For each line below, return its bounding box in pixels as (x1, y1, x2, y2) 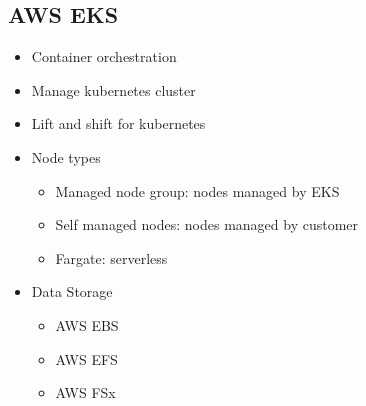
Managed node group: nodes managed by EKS (55, 180, 340, 201)
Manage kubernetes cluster (31, 79, 196, 100)
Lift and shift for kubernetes (31, 113, 206, 134)
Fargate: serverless (55, 247, 168, 268)
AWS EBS (55, 314, 119, 335)
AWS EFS (55, 348, 118, 369)
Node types (31, 146, 101, 167)
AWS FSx (55, 382, 116, 403)
